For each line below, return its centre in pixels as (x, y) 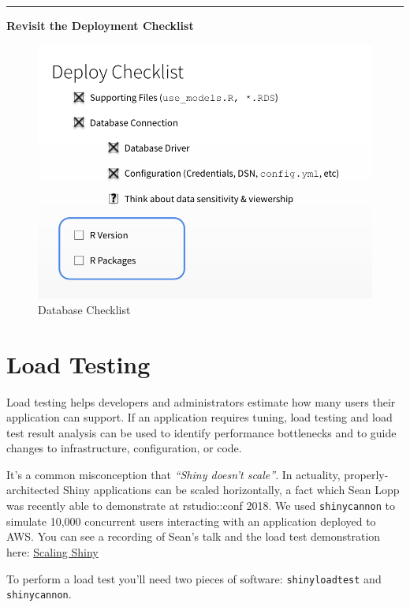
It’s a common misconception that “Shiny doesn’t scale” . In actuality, (173, 474)
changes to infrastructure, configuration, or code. (124, 448)
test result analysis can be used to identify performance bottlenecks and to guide (201, 432)
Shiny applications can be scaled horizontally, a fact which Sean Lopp (231, 490)
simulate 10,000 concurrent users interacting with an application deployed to (191, 521)
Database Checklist (84, 309)
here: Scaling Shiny (52, 551)
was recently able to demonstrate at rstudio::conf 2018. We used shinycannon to (201, 506)
